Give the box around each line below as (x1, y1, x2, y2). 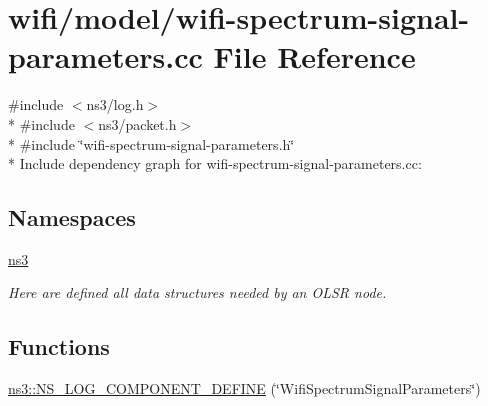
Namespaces (8, 202, 136, 233)
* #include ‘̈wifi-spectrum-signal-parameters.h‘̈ (8, 133, 295, 154)
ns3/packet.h (98, 113, 177, 134)
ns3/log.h (86, 94, 144, 115)
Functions (8, 331, 110, 362)
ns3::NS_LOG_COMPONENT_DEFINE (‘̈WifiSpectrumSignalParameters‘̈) (8, 378, 481, 399)
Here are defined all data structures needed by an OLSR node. (8, 282, 387, 303)
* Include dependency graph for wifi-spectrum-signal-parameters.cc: (8, 153, 422, 174)
